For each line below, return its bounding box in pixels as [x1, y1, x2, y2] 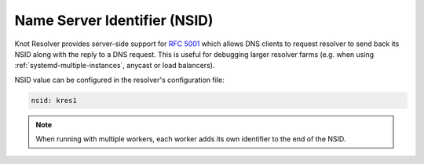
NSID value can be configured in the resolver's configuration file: [14, 75, 225, 84]
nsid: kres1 [31, 96, 78, 105]
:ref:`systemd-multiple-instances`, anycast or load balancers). [14, 61, 215, 70]
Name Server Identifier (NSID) [14, 12, 214, 29]
